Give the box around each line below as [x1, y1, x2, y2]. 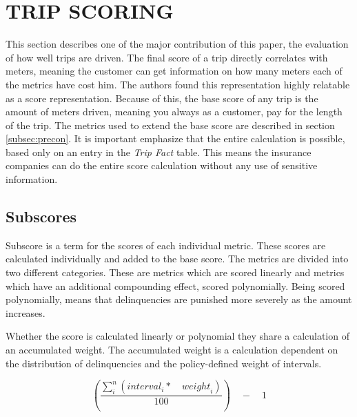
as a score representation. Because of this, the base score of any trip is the [6, 90, 318, 105]
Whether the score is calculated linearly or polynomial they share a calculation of [6, 329, 349, 343]
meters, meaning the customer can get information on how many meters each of [6, 64, 343, 78]
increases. [6, 305, 45, 320]
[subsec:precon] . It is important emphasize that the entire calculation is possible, [6, 131, 345, 146]
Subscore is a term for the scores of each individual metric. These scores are [6, 237, 326, 252]
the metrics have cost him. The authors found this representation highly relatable [6, 77, 350, 91]
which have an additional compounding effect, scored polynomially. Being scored [6, 278, 345, 293]
